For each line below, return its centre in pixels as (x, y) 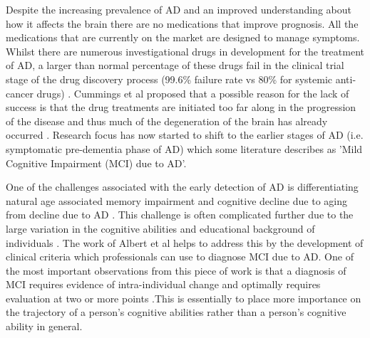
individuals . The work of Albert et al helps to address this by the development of (185, 242)
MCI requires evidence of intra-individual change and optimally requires (163, 284)
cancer (20, 93)
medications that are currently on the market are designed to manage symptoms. (183, 37)
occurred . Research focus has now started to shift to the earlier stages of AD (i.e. (185, 135)
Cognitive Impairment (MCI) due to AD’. (96, 163)
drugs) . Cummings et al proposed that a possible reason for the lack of (193, 93)
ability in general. (44, 326)
